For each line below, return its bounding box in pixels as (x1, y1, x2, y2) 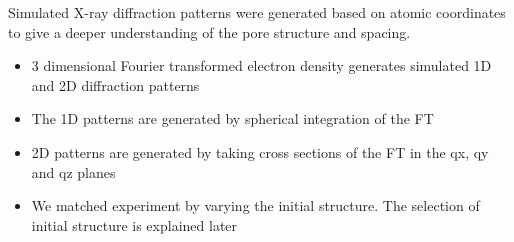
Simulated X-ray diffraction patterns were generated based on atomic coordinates (8, 2, 506, 22)
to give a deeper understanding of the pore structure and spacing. (8, 21, 411, 42)
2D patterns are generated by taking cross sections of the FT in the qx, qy (31, 141, 489, 162)
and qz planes (31, 161, 116, 182)
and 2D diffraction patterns (31, 74, 200, 95)
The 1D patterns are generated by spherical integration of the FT (31, 108, 434, 129)
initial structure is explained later (31, 214, 238, 235)
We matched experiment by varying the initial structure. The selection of (31, 195, 480, 216)
